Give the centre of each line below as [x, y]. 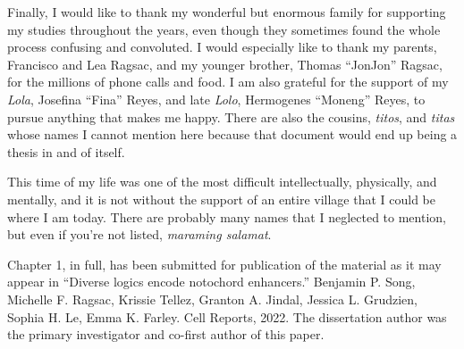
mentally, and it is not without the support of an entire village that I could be [221, 199]
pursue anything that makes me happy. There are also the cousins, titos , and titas [231, 116]
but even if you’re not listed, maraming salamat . [139, 234]
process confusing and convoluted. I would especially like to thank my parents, [222, 47]
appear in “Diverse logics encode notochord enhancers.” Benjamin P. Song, [211, 282]
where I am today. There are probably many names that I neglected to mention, [227, 216]
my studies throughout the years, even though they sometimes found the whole [224, 29]
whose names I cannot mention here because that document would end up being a [232, 134]
